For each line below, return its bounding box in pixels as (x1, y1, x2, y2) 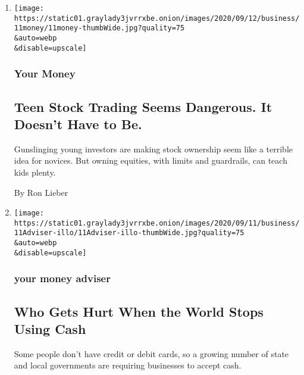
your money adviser (14, 271, 111, 286)
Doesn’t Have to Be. (14, 114, 142, 133)
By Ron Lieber (14, 186, 68, 198)
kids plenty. (14, 165, 56, 178)
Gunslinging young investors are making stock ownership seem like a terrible (14, 142, 293, 155)
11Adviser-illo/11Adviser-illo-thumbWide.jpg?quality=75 (14, 229, 245, 237)
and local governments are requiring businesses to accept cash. (14, 359, 242, 371)
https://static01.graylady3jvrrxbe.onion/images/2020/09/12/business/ (14, 14, 300, 23)
